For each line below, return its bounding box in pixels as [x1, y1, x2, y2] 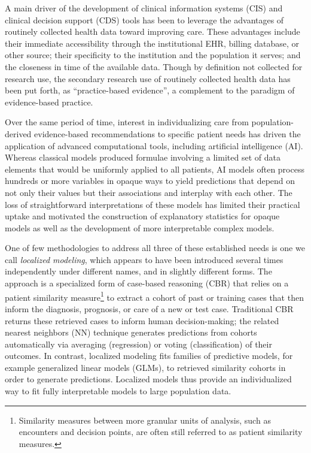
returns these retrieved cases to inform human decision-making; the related [5, 314, 279, 327]
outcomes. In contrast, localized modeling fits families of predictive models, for [5, 349, 293, 362]
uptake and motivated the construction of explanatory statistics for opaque [5, 210, 280, 222]
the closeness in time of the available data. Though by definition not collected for [5, 60, 303, 73]
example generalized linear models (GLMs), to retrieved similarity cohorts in [5, 361, 286, 373]
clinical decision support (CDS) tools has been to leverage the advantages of [5, 13, 284, 26]
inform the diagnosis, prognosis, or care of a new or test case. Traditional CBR [5, 302, 294, 315]
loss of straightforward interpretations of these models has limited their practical [5, 198, 300, 210]
